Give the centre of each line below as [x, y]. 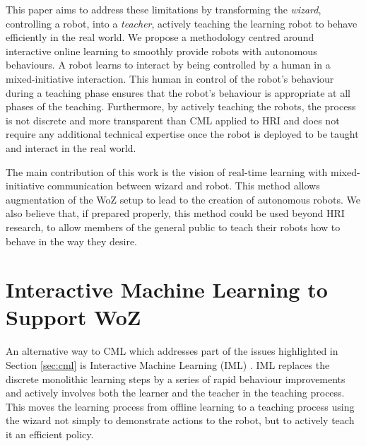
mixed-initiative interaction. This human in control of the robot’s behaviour [170, 78]
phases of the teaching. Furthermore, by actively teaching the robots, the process [181, 106]
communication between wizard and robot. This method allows [184, 186]
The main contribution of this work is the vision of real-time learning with [167, 171]
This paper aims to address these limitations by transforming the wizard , [164, 9]
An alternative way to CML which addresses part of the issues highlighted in [172, 351]
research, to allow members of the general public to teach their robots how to [173, 227]
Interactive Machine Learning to [167, 289]
